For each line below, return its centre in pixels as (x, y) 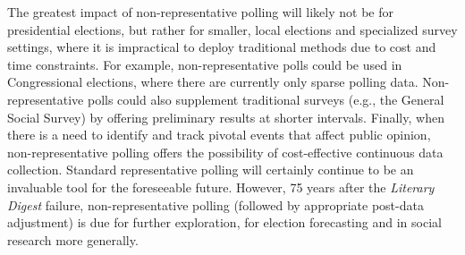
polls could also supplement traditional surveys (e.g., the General (266, 99)
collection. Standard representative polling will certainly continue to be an (211, 170)
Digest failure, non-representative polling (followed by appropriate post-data (216, 204)
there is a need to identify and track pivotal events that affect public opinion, (219, 135)
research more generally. (73, 239)
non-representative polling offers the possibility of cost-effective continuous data (225, 152)
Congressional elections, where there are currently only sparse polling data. (213, 82)
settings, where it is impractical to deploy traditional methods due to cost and (222, 47)
